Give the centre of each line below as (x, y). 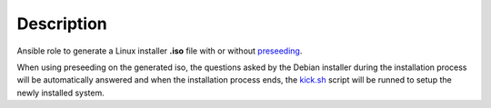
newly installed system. (60, 93)
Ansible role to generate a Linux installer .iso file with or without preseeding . (160, 51)
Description (62, 24)
